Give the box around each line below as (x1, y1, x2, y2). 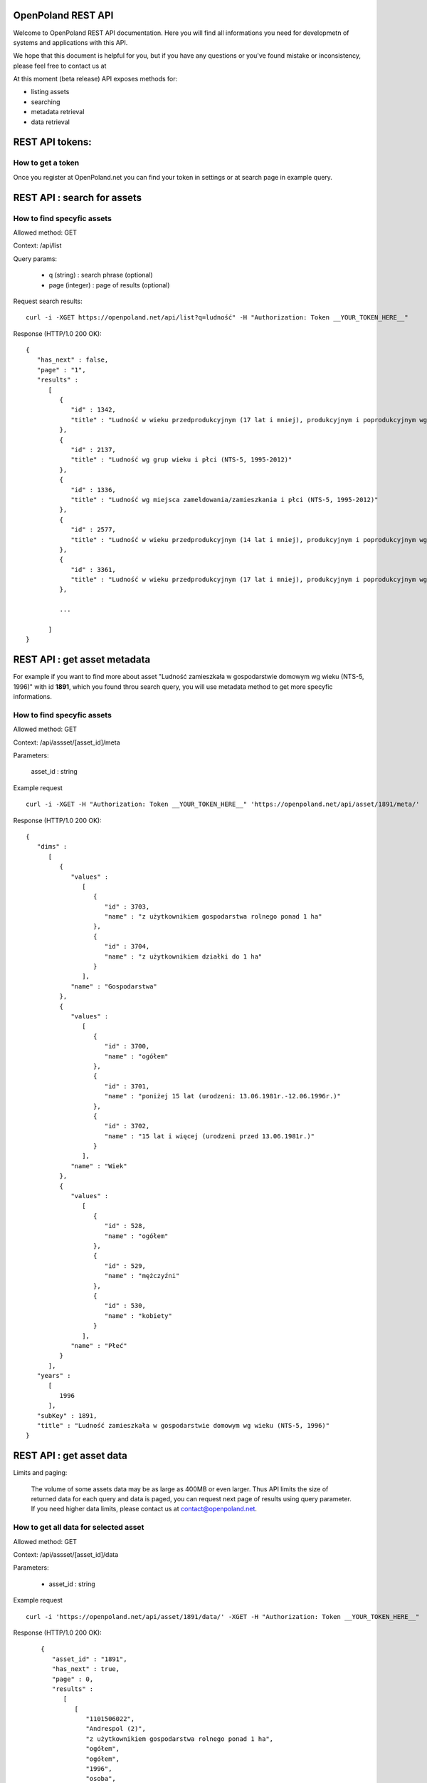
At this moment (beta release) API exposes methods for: (13, 75, 178, 83)
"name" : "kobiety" (104, 1312, 172, 1319)
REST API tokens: (13, 136, 92, 148)
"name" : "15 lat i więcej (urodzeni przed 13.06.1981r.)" (104, 1132, 315, 1140)
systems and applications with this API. (13, 38, 128, 46)
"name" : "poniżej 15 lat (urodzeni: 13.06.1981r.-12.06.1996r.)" (104, 1092, 342, 1100)
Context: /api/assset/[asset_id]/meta (13, 738, 120, 747)
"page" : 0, (52, 1675, 94, 1683)
